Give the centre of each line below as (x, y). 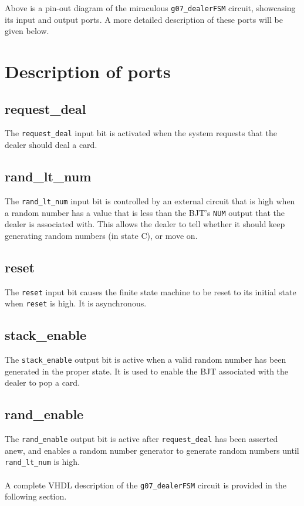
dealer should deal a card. (51, 145)
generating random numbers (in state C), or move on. (101, 235)
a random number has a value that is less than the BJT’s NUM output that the (145, 212)
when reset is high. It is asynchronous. (76, 303)
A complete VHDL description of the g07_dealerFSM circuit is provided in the (146, 485)
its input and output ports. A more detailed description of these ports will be (144, 19)
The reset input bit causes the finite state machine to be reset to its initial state (151, 291)
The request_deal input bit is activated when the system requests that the (141, 133)
